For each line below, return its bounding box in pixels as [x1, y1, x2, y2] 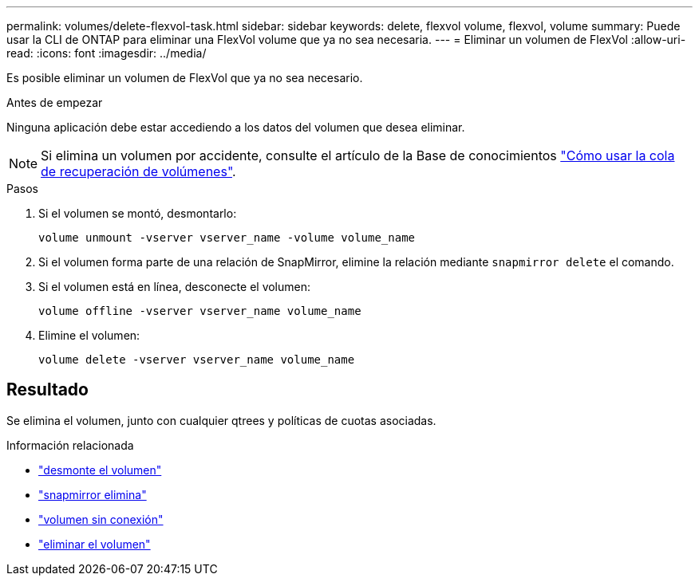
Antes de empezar [6, 96, 103, 109]
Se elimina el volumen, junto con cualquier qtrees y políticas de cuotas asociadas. [6, 413, 436, 427]
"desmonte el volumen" [38, 462, 162, 477]
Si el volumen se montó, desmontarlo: [38, 206, 237, 220]
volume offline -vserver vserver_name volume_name [38, 305, 361, 317]
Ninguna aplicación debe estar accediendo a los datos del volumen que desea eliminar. [6, 120, 465, 134]
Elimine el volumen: [38, 328, 140, 342]
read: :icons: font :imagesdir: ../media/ [6, 46, 207, 60]
